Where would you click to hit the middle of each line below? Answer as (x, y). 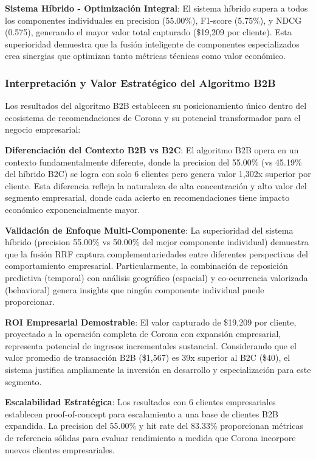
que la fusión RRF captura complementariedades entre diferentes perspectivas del (156, 253)
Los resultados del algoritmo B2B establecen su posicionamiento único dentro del (156, 106)
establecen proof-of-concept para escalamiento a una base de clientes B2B (142, 413)
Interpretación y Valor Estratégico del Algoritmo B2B (140, 82)
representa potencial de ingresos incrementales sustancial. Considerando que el (151, 345)
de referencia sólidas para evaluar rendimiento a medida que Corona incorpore (150, 438)
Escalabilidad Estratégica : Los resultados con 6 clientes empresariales (140, 402)
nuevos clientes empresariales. (60, 449)
